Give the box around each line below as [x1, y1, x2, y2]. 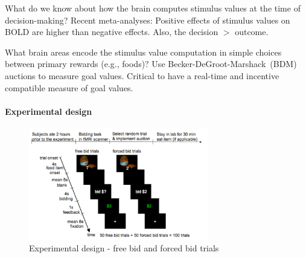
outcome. [235, 25, 269, 38]
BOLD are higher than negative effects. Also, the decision [5, 25, 218, 38]
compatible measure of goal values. [5, 81, 133, 94]
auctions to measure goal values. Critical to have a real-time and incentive [5, 69, 279, 82]
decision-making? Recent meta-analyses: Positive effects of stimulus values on [5, 13, 290, 26]
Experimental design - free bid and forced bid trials [29, 242, 219, 254]
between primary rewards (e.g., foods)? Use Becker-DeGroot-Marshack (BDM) [5, 57, 297, 70]
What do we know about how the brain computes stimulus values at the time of [5, 2, 301, 14]
